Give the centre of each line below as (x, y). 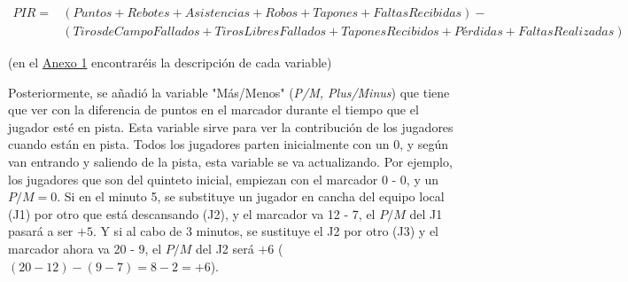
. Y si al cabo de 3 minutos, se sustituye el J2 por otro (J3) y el (265, 231)
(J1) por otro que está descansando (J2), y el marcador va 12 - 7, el (192, 213)
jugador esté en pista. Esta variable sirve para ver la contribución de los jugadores (231, 126)
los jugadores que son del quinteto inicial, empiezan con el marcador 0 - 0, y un (224, 179)
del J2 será (225, 248)
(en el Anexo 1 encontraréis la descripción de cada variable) (170, 63)
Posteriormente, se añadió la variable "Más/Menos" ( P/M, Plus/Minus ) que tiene (229, 92)
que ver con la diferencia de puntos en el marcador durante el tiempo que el (213, 110)
